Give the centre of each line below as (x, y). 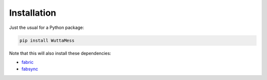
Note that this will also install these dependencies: (60, 53)
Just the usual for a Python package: (46, 27)
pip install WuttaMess (47, 40)
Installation (33, 13)
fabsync (30, 69)
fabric (28, 62)
